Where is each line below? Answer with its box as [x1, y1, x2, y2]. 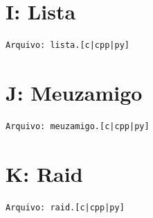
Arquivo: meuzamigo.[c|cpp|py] [6, 121, 150, 131]
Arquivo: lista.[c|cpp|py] [6, 40, 129, 51]
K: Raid [6, 159, 83, 187]
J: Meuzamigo [6, 78, 143, 106]
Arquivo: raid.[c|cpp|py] [6, 202, 125, 212]
